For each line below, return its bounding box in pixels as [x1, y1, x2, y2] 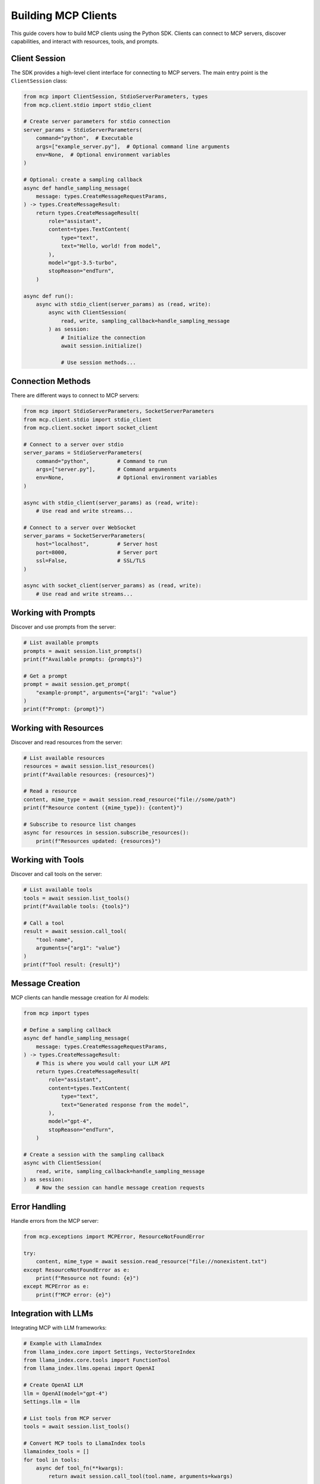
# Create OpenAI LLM [23, 1382, 83, 1388]
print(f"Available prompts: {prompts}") [23, 656, 142, 663]
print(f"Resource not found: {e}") [36, 1274, 139, 1282]
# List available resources [23, 754, 105, 761]
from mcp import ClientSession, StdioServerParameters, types [23, 93, 208, 100]
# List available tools [23, 886, 93, 893]
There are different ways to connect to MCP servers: [11, 392, 139, 399]
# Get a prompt [23, 673, 68, 679]
